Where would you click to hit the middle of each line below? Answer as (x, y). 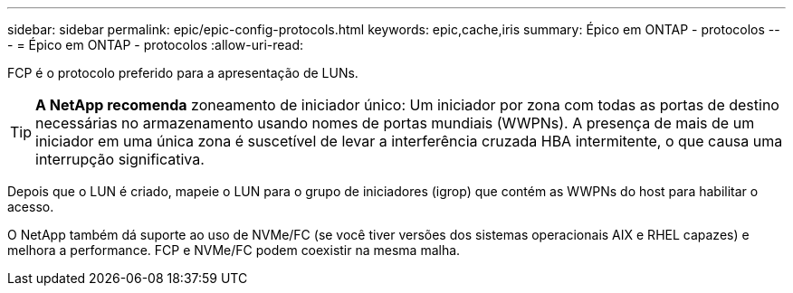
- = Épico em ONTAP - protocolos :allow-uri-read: (156, 45)
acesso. (31, 207)
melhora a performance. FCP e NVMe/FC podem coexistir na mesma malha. (234, 250)
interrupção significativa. (120, 159)
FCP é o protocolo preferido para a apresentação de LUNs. (183, 73)
